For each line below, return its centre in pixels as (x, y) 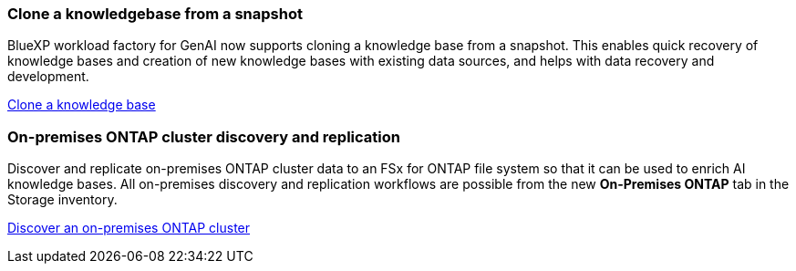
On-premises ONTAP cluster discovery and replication (204, 136)
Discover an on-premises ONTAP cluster (129, 228)
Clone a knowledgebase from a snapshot (155, 14)
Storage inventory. (62, 200)
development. (48, 77)
